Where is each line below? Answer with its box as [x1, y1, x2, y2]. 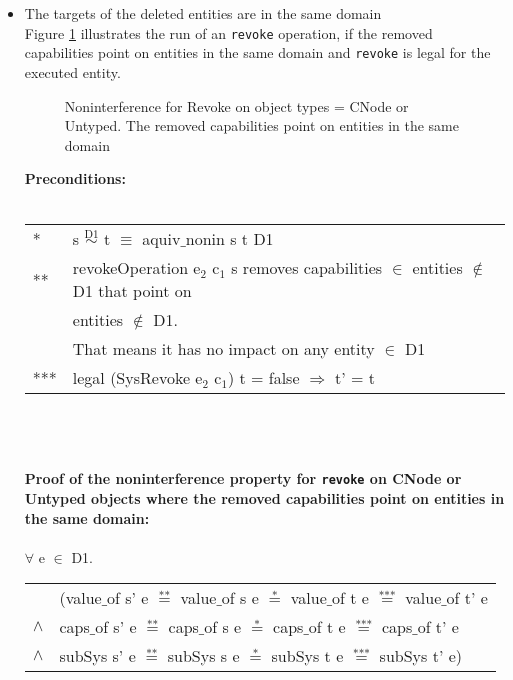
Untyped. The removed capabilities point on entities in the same [64, 115, 459, 136]
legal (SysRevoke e [72, 366, 203, 390]
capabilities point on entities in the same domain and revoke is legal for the [24, 42, 491, 63]
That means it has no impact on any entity [72, 337, 375, 361]
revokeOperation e [72, 256, 201, 280]
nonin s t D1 [185, 227, 274, 251]
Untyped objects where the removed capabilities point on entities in [24, 487, 505, 508]
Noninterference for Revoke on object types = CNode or [64, 95, 409, 116]
